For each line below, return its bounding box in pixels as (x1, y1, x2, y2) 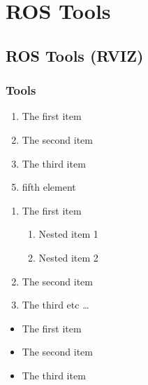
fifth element (22, 180, 76, 194)
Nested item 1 (38, 227, 98, 241)
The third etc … (22, 297, 89, 312)
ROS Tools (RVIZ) (6, 44, 144, 66)
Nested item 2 (38, 250, 98, 264)
